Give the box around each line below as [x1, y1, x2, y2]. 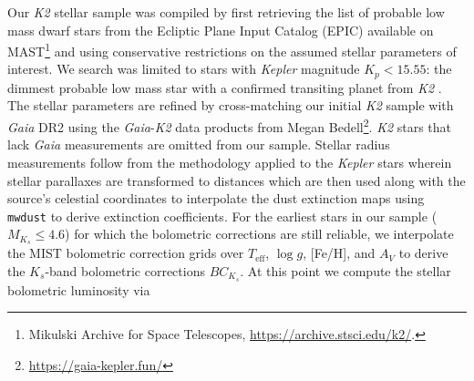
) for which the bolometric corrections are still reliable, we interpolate [65, 224, 454, 243]
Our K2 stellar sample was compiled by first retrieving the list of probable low [7, 3, 445, 21]
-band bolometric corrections [45, 261, 205, 280]
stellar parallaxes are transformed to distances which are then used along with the [7, 170, 466, 190]
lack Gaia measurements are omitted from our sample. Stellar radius [7, 135, 390, 154]
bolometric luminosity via [7, 280, 150, 299]
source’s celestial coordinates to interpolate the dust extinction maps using [7, 189, 425, 208]
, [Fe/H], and [303, 243, 376, 263]
